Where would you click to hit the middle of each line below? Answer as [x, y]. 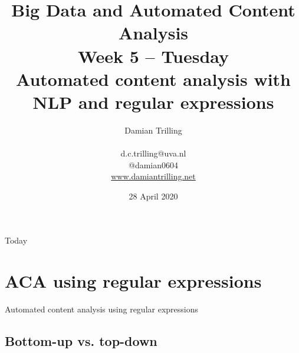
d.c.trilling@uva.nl [153, 153]
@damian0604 [153, 164]
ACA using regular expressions [133, 281]
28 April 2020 [153, 196]
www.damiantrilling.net [153, 176]
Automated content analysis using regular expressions [102, 309]
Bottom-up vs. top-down [81, 341]
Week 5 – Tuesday [153, 56]
